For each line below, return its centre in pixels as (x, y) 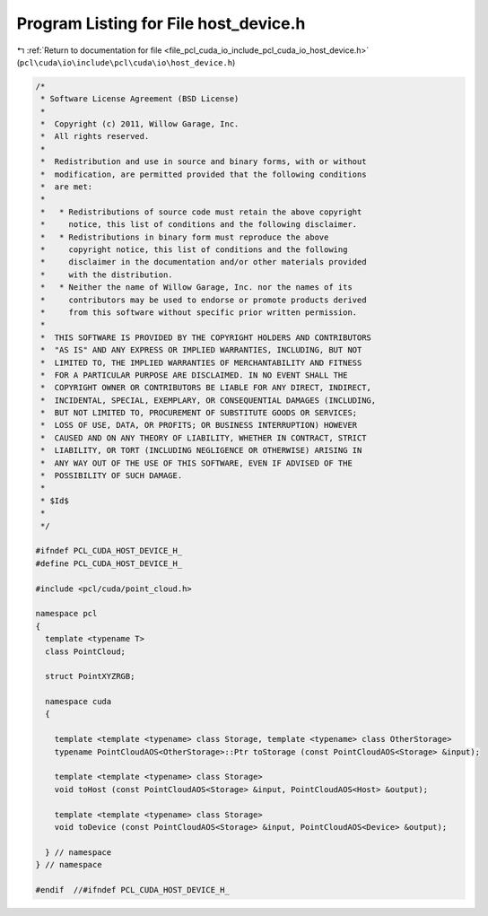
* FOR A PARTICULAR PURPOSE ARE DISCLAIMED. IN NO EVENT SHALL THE (194, 375)
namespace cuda (78, 702)
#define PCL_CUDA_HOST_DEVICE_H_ (109, 563)
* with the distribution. (107, 275)
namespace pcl (66, 614)
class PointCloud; (85, 651)
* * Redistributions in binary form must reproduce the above (185, 237)
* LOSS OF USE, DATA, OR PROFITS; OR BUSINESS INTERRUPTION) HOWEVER (199, 425)
